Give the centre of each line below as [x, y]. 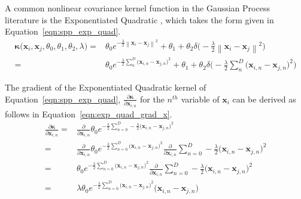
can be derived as [264, 99]
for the [152, 99]
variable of [200, 99]
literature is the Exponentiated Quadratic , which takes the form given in [139, 19]
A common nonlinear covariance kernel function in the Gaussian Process [137, 8]
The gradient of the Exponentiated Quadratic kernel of [106, 87]
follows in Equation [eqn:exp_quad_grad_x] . [89, 114]
